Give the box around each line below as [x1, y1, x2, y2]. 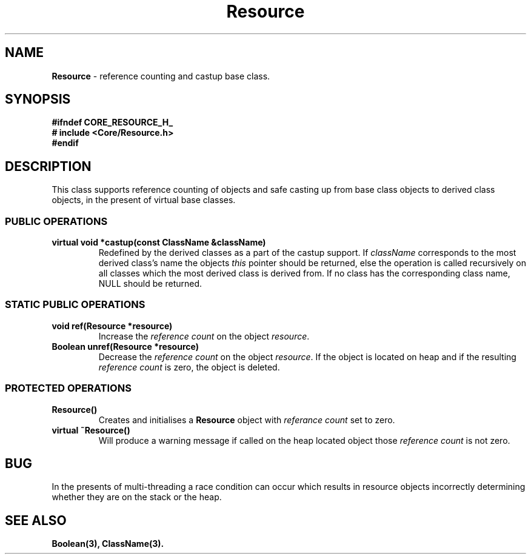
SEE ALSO [5, 512, 67, 528]
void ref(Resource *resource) [52, 320, 173, 331]
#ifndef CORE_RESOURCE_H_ [52, 117, 173, 128]
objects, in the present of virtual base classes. [52, 195, 236, 206]
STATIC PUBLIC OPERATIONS [5, 298, 145, 311]
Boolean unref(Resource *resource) [52, 341, 199, 352]
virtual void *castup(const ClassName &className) [52, 237, 266, 248]
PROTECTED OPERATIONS [5, 382, 132, 395]
